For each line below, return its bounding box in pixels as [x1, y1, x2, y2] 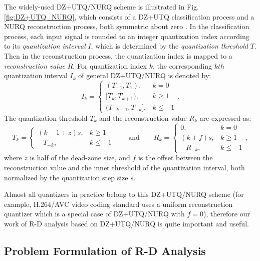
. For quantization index [73, 60, 147, 71]
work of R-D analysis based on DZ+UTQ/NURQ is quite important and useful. [4, 218, 249, 229]
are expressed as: [199, 112, 251, 123]
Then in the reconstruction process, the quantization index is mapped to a [4, 50, 232, 61]
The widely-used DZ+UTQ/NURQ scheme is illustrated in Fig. [4, 2, 199, 12]
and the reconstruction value [99, 112, 187, 123]
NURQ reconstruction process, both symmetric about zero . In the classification [4, 21, 249, 32]
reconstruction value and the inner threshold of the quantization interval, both [4, 162, 245, 173]
